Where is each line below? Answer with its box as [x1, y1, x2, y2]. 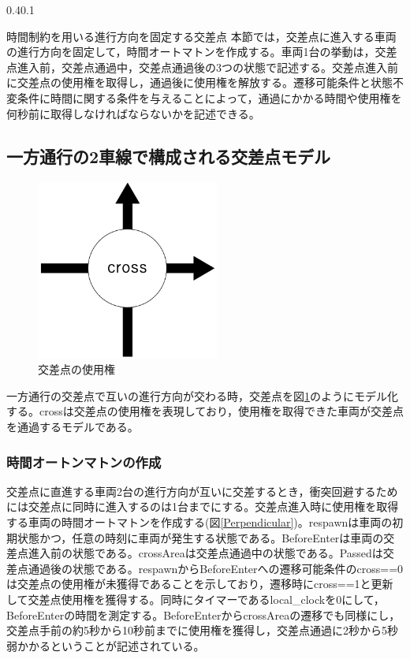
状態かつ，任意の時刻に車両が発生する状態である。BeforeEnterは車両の [17, 529, 384, 545]
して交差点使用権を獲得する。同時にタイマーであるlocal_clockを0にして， [6, 590, 385, 607]
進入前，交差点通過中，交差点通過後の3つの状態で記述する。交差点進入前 [17, 58, 398, 75]
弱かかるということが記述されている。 [6, 637, 205, 653]
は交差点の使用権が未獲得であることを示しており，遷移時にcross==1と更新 [6, 575, 393, 592]
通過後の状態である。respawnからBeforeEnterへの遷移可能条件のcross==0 [28, 560, 404, 576]
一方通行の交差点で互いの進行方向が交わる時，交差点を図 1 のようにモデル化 [6, 387, 398, 404]
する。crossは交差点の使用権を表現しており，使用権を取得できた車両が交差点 [6, 403, 404, 419]
